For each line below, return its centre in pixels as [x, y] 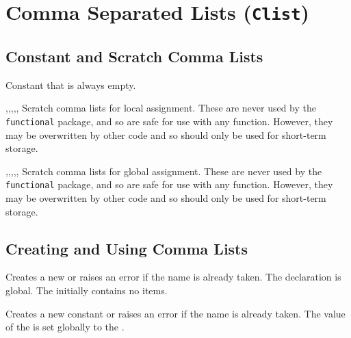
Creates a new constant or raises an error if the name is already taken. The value [175, 313]
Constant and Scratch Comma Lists [134, 56]
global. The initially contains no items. [87, 290]
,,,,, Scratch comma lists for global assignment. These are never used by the [164, 171]
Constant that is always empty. [71, 84]
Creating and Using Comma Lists [127, 248]
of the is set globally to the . [65, 327]
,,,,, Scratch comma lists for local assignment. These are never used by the [161, 108]
